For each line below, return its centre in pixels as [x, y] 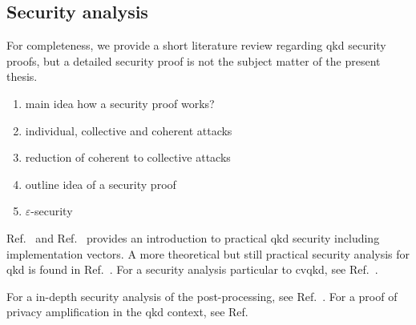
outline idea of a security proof [101, 184]
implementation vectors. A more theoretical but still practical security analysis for [208, 253]
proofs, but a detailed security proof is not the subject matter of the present [194, 60]
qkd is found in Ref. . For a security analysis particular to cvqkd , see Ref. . [192, 269]
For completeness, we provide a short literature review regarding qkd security [196, 45]
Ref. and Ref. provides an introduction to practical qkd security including [193, 237]
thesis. [22, 76]
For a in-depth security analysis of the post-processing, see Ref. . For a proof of [202, 296]
